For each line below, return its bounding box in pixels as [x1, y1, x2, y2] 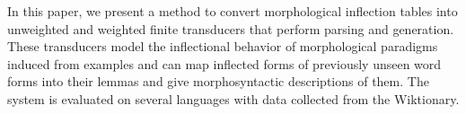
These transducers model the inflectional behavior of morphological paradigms [7, 37, 438, 56]
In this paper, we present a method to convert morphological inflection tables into [7, 2, 458, 20]
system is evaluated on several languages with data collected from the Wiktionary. [7, 89, 460, 108]
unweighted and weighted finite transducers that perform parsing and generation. [7, 19, 454, 38]
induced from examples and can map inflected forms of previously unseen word [7, 54, 442, 73]
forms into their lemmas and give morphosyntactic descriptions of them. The [7, 72, 429, 91]
